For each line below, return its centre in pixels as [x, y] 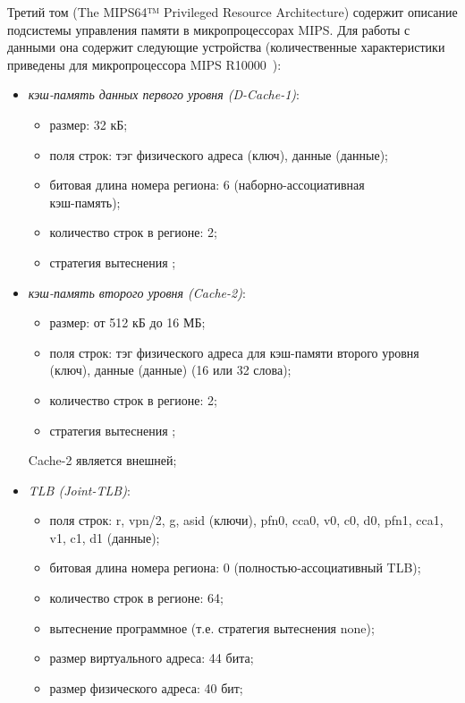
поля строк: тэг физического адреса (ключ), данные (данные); [219, 154]
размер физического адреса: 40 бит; [146, 687]
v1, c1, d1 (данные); [105, 537]
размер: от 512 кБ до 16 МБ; [127, 322]
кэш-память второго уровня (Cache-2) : [137, 292]
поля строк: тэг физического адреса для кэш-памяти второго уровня [234, 352]
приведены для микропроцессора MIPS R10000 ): [144, 64]
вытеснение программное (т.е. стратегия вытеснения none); [212, 627]
